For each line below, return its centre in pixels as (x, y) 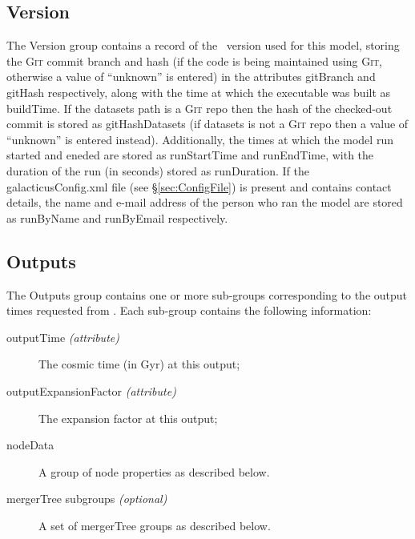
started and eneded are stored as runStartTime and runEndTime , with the (190, 155)
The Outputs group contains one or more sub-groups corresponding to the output (207, 294)
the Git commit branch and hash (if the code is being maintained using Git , (195, 60)
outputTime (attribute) (63, 337)
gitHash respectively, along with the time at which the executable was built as (199, 92)
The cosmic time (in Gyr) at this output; (139, 364)
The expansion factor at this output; (128, 418)
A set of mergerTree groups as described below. (155, 525)
